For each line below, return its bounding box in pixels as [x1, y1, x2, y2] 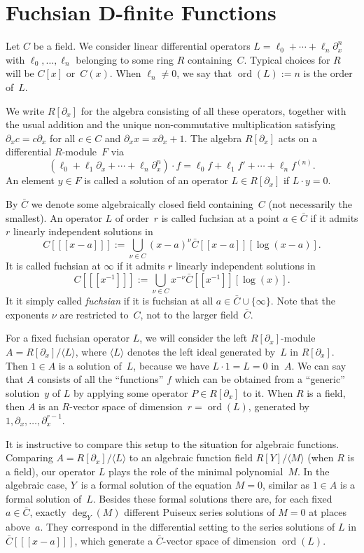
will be [6, 66, 34, 80]
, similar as [262, 477, 310, 492]
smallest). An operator [6, 210, 102, 225]
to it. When [243, 385, 293, 400]
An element [6, 173, 55, 188]
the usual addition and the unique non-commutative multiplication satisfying [6, 117, 336, 132]
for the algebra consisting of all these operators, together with [80, 103, 346, 118]
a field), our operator [6, 463, 96, 478]
